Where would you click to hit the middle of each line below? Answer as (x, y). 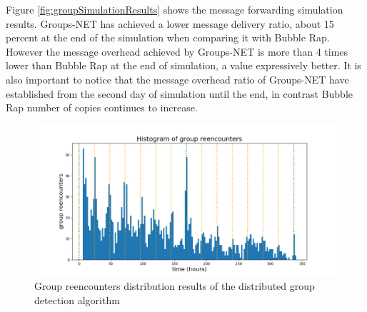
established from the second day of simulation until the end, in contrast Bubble (180, 93)
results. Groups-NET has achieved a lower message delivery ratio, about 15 (170, 23)
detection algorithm (77, 300)
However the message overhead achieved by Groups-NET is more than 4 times (177, 51)
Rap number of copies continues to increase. (102, 107)
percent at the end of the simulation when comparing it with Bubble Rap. (168, 37)
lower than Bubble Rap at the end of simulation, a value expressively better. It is (183, 65)
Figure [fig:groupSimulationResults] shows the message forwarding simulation (175, 9)
